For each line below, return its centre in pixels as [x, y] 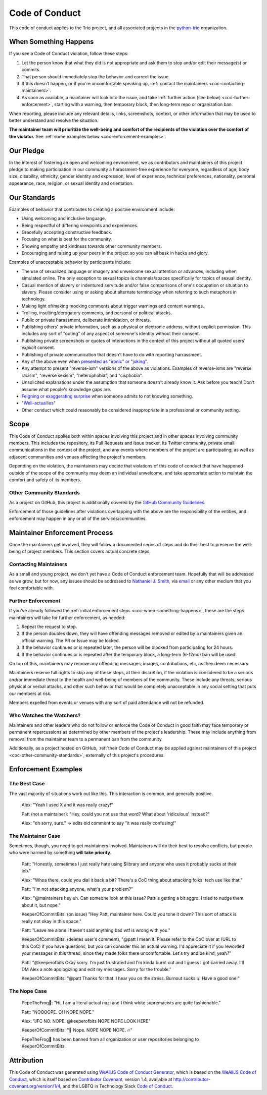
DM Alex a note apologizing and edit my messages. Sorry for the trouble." [96, 969]
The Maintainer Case [35, 836]
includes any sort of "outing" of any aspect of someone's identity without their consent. [111, 334]
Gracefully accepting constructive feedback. [67, 232]
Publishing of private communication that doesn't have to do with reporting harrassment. [112, 354]
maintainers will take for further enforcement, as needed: [67, 618]
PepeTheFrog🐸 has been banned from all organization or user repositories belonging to [110, 1039]
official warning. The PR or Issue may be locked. [71, 640]
